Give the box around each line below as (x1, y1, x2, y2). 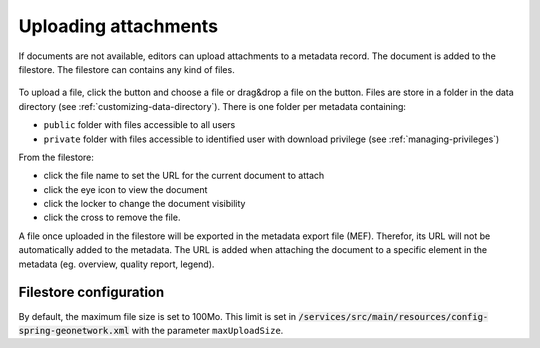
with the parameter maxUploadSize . (131, 324, 284, 336)
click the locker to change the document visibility (43, 198, 246, 210)
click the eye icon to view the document (43, 183, 208, 195)
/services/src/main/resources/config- (298, 311, 489, 322)
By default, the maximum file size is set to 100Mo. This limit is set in (18, 310, 297, 322)
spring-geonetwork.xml (18, 325, 130, 336)
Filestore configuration (18, 284, 165, 301)
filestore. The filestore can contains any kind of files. (18, 63, 235, 75)
